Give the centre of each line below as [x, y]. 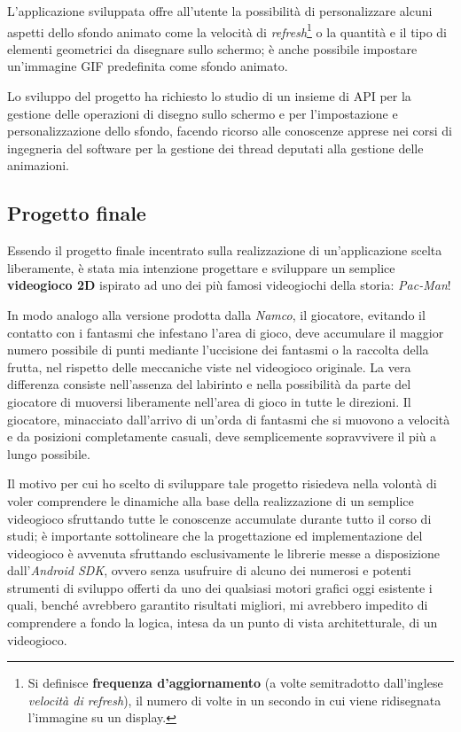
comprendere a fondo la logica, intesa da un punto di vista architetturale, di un [223, 623]
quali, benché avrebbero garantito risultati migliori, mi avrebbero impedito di [218, 605]
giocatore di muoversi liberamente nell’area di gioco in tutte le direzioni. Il [209, 401]
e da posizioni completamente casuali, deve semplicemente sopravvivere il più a [222, 436]
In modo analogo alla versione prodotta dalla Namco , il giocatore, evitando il [216, 314]
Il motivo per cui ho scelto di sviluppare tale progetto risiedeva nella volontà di [222, 483]
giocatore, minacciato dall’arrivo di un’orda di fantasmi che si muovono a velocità [229, 419]
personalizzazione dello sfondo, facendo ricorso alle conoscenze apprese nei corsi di [230, 131]
